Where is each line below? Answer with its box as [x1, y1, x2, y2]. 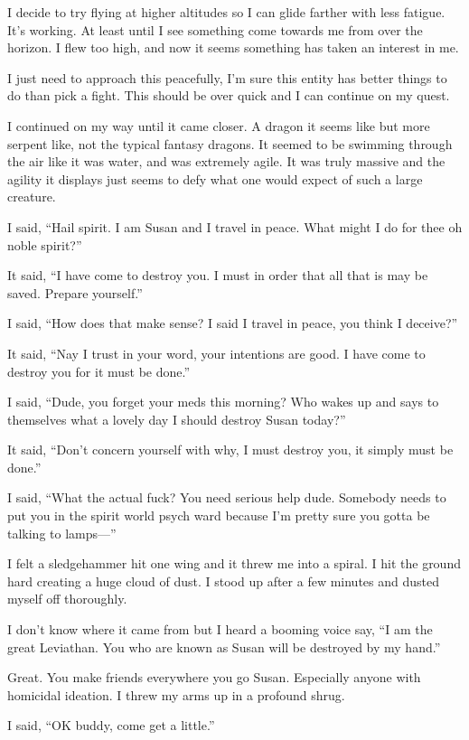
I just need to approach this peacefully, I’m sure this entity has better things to [7, 68, 447, 87]
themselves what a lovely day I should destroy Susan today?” [7, 409, 346, 428]
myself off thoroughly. [7, 589, 127, 608]
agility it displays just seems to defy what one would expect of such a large [7, 169, 423, 188]
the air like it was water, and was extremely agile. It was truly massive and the [7, 152, 446, 171]
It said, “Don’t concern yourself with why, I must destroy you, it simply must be [7, 440, 454, 459]
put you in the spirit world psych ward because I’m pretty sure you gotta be [7, 506, 430, 525]
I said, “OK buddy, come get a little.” [7, 716, 215, 735]
